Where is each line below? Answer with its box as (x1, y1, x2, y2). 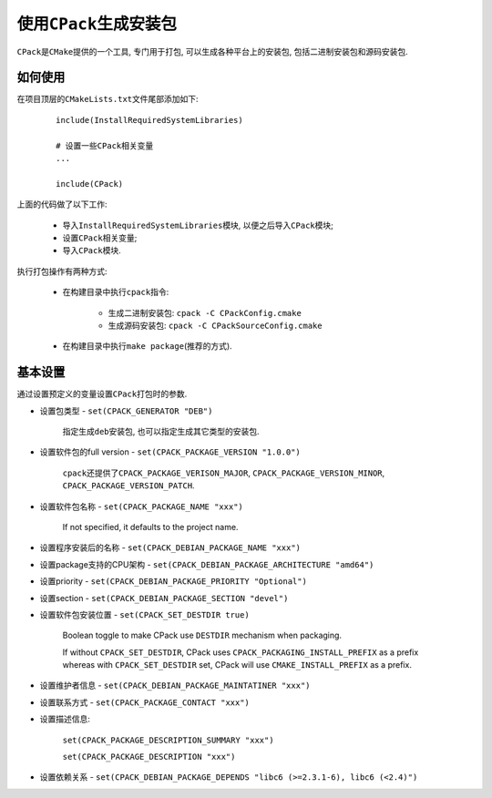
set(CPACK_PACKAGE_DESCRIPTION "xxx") (62, 752, 236, 762)
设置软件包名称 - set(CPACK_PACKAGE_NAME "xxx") (39, 501, 243, 512)
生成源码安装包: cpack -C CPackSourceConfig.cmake (108, 320, 323, 331)
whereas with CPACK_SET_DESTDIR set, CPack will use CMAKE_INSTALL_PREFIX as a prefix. (62, 660, 412, 670)
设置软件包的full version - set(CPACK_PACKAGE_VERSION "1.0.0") (39, 446, 301, 457)
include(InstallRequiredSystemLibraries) (56, 115, 243, 125)
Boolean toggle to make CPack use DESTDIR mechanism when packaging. (62, 629, 342, 641)
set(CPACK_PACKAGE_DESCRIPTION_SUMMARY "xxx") (62, 734, 274, 745)
